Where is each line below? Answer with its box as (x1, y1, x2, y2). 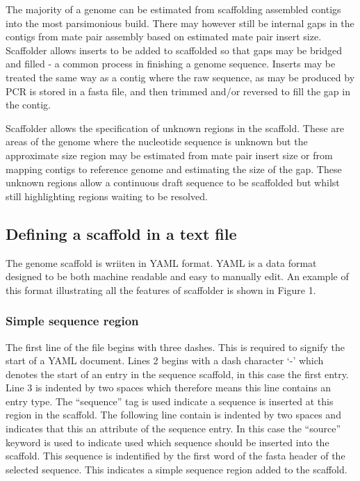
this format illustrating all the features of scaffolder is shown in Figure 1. (6, 282, 316, 297)
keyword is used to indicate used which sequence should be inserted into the (6, 434, 329, 449)
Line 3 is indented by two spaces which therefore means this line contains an (6, 380, 332, 395)
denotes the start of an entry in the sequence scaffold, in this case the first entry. (6, 366, 349, 381)
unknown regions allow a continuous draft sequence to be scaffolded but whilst (6, 175, 340, 190)
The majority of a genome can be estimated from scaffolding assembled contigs (6, 2, 341, 16)
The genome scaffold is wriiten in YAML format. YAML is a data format (6, 255, 317, 270)
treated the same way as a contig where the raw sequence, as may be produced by (6, 70, 355, 84)
